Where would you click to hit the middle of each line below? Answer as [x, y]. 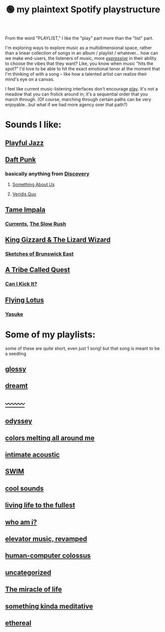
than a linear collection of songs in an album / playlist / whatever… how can [82, 53]
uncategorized [28, 572]
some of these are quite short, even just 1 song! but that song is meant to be [82, 348]
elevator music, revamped [46, 539]
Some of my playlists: [50, 334]
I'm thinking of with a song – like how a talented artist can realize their [76, 74]
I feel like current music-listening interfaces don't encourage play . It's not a [82, 89]
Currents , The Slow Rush [36, 224]
